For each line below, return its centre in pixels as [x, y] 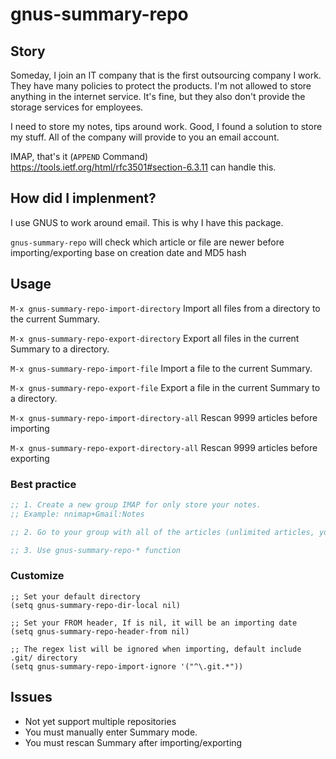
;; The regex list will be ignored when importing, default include [156, 649]
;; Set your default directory [75, 596]
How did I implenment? [83, 198]
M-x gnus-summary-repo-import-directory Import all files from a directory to [165, 308]
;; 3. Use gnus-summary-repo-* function [96, 550]
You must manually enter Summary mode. [111, 732]
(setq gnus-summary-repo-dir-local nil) [96, 605]
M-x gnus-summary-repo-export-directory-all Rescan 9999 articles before [164, 447]
